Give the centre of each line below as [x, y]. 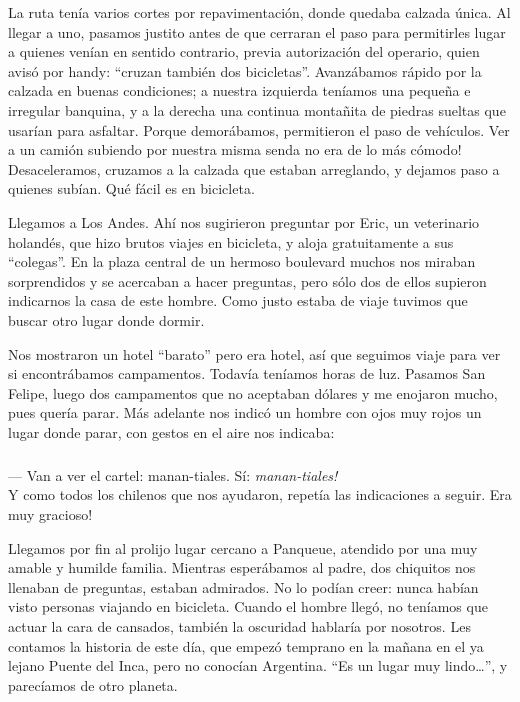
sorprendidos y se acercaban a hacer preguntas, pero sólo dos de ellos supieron [247, 280]
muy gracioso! [50, 514]
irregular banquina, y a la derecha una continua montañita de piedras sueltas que [257, 109]
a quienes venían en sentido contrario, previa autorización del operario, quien [244, 51]
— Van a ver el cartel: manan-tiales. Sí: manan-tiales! [173, 474]
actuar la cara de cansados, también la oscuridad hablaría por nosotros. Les [239, 626]
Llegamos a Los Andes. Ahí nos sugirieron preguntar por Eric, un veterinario [244, 221]
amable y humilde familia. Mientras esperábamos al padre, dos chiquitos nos [242, 567]
